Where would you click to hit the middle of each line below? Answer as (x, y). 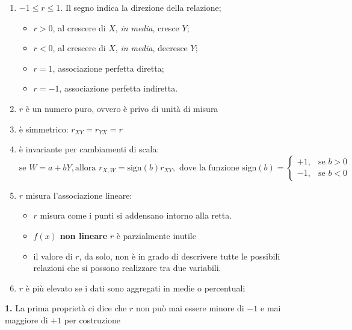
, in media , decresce (151, 48)
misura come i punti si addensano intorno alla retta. (136, 215)
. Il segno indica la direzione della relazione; (141, 7)
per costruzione (92, 319)
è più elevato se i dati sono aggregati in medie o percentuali (135, 288)
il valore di (53, 256)
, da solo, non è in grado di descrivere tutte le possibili (180, 256)
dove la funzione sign (218, 168)
